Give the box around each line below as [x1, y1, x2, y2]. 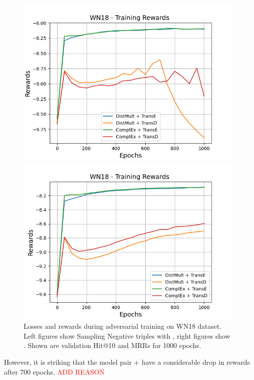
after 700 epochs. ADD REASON [4, 366, 105, 377]
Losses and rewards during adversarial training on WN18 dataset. [24, 321, 222, 331]
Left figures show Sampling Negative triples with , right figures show [24, 330, 230, 341]
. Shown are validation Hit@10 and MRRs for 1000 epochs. [24, 340, 201, 350]
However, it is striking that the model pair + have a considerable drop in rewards [4, 356, 250, 367]
